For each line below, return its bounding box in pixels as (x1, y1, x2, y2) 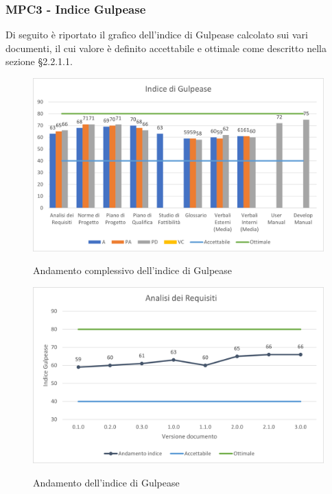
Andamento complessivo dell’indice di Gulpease (33, 263, 233, 277)
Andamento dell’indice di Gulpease (33, 475, 180, 489)
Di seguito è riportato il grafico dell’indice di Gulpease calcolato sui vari (5, 27, 308, 42)
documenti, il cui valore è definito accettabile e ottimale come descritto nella (5, 40, 327, 55)
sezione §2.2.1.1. (5, 54, 73, 69)
